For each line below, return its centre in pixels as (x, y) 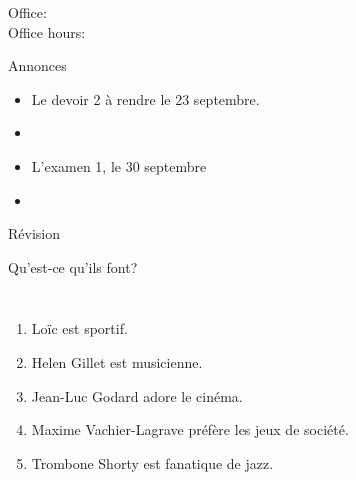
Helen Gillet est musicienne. (117, 361)
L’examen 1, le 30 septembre (119, 165)
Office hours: (47, 31)
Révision (34, 233)
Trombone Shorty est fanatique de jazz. (152, 462)
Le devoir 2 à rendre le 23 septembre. (145, 98)
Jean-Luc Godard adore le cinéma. (137, 395)
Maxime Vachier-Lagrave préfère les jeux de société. (190, 429)
